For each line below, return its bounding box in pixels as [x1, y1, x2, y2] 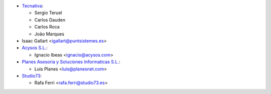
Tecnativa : [22, 3, 44, 8]
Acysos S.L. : [22, 45, 48, 51]
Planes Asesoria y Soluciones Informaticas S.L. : [22, 59, 120, 65]
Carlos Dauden [34, 16, 65, 22]
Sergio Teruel [34, 10, 62, 16]
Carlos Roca [34, 24, 60, 30]
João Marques [34, 30, 65, 37]
